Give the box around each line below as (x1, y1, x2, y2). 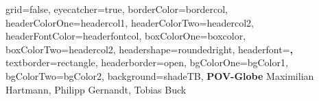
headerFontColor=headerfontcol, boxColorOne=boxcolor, (5, 29, 246, 43)
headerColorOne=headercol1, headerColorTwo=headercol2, (5, 15, 254, 29)
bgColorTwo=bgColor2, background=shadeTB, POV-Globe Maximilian (5, 68, 314, 83)
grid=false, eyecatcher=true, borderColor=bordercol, (5, 2, 228, 16)
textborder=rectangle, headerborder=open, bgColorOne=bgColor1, (5, 55, 288, 70)
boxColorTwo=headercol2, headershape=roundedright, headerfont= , (5, 42, 294, 56)
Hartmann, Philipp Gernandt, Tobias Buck (5, 82, 187, 96)
